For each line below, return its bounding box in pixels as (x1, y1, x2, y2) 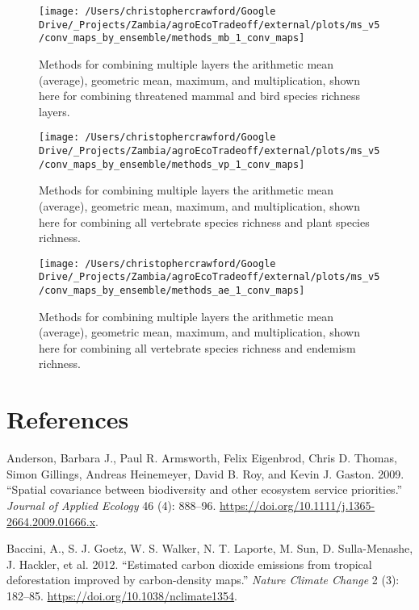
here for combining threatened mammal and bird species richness (39, 87, 360, 104)
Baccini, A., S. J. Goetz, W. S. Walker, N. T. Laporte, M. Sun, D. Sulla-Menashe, (6, 540, 413, 557)
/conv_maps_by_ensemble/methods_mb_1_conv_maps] (39, 32, 305, 44)
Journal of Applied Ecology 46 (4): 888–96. (6, 496, 216, 513)
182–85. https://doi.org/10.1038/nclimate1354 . (6, 587, 237, 604)
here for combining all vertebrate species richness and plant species (39, 213, 370, 230)
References (6, 403, 129, 436)
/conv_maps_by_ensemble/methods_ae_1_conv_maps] (39, 285, 305, 296)
